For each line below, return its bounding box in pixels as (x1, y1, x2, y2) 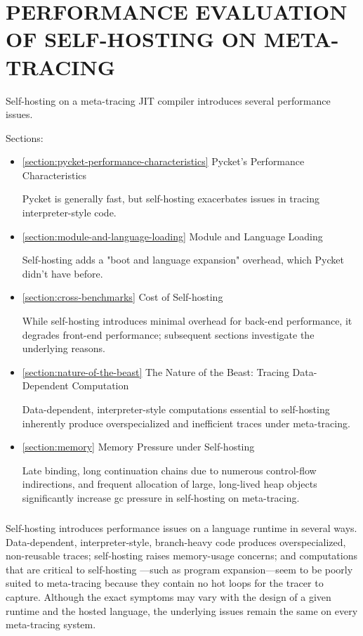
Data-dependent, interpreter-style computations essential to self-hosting (22, 402, 330, 416)
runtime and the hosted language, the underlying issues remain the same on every (6, 603, 358, 618)
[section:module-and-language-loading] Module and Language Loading (22, 228, 323, 243)
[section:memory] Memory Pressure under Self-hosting (22, 439, 255, 454)
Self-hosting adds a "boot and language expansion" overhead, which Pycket (22, 252, 344, 267)
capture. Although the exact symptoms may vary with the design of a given (6, 589, 331, 604)
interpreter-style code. (22, 205, 117, 220)
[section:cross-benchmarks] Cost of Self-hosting (22, 290, 223, 304)
